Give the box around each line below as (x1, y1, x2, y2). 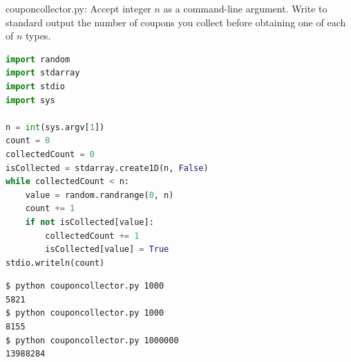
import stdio (6, 81, 65, 91)
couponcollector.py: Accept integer (6, 1, 151, 15)
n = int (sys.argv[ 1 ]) (6, 122, 105, 132)
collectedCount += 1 (45, 230, 140, 241)
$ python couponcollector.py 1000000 (6, 335, 179, 345)
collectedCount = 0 (6, 149, 95, 159)
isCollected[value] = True (45, 244, 169, 255)
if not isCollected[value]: (25, 217, 154, 227)
